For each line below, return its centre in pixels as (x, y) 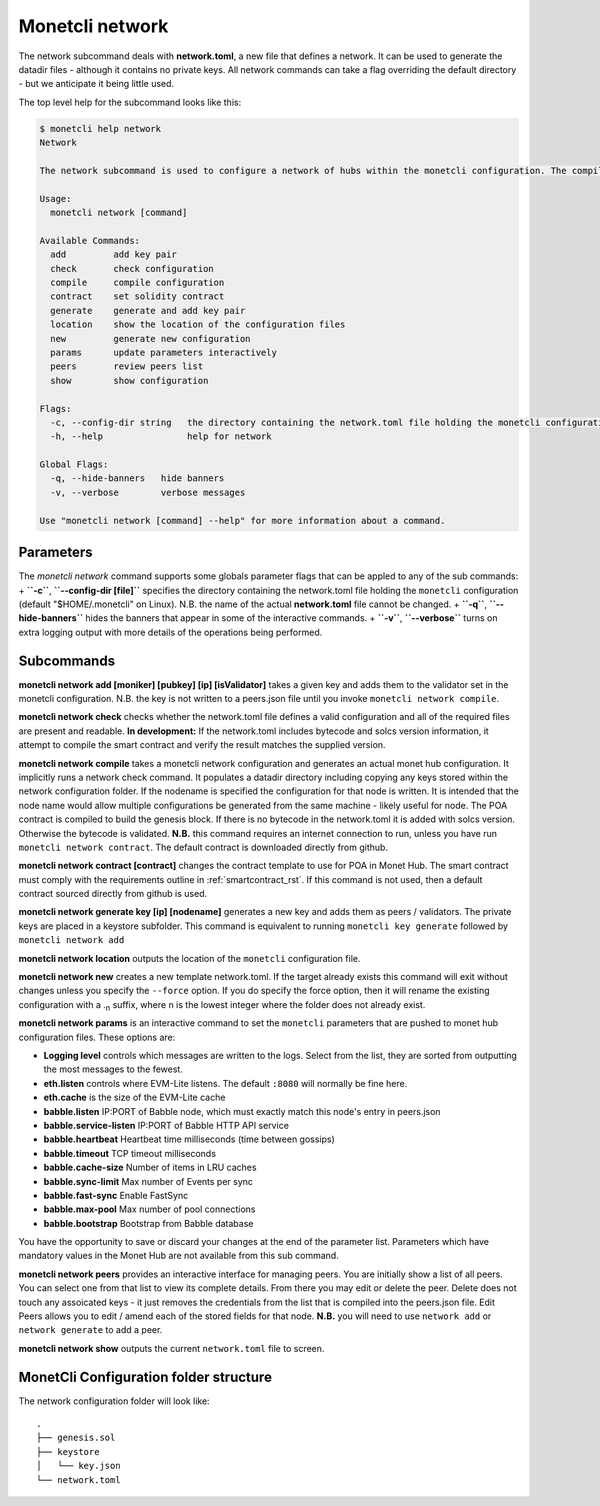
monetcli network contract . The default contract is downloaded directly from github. (203, 847)
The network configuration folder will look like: (114, 1401)
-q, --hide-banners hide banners (137, 478)
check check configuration (132, 268)
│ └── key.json (78, 1466)
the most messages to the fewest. (113, 1069)
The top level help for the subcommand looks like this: (130, 102)
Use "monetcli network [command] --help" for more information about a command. (242, 520)
